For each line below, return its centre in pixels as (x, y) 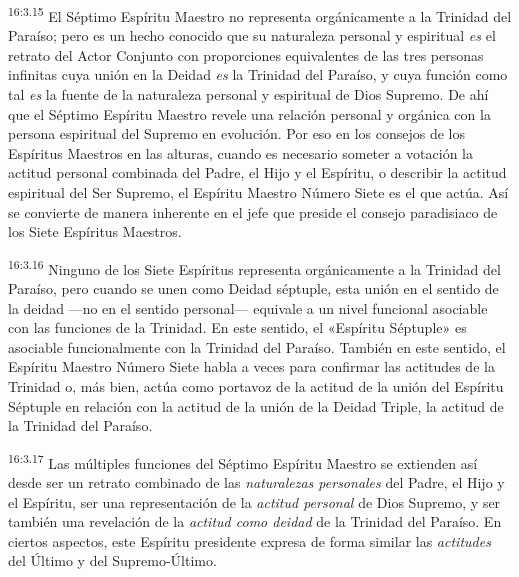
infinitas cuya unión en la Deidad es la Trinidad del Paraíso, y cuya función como (258, 74)
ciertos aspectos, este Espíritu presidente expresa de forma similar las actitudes (249, 540)
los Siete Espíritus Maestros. (95, 231)
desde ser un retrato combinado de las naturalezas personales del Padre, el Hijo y (256, 482)
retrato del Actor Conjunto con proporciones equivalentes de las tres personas (246, 54)
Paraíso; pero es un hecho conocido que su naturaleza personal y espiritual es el (252, 35)
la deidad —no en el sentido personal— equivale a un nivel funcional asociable (248, 307)
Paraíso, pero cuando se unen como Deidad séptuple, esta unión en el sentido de (253, 288)
